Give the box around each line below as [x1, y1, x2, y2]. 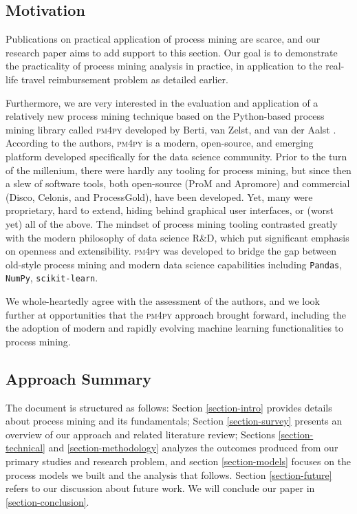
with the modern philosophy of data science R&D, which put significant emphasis [6, 230, 349, 244]
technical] [6, 440, 45, 455]
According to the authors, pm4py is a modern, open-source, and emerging [6, 136, 314, 150]
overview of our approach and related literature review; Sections [6, 427, 275, 441]
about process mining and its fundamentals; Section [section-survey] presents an [6, 414, 343, 428]
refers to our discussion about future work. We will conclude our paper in [6, 481, 315, 495]
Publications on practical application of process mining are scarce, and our [6, 32, 321, 46]
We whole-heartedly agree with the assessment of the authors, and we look [6, 294, 321, 308]
